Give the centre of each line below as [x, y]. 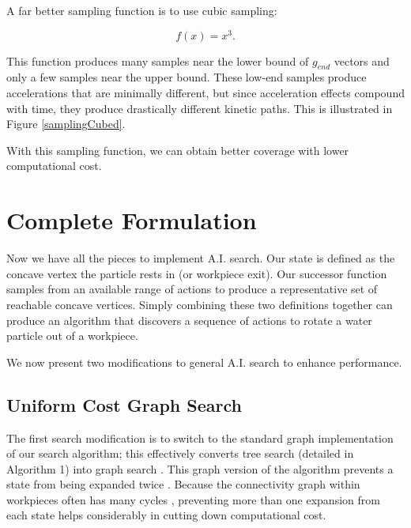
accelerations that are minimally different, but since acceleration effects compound [205, 93]
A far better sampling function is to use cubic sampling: [142, 10]
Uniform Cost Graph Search [124, 404]
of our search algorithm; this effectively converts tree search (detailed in [180, 453]
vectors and [362, 60]
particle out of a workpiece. [72, 336]
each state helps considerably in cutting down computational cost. [166, 515]
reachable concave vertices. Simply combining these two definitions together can [200, 304]
